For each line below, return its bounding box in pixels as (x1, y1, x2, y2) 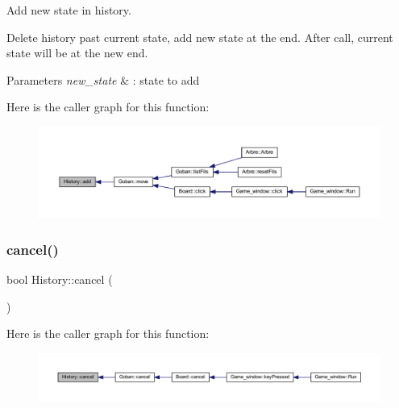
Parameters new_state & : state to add (6, 71, 200, 88)
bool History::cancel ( (6, 271, 113, 288)
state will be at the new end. (6, 44, 148, 61)
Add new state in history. (6, 2, 131, 18)
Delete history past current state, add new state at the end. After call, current (6, 28, 393, 45)
